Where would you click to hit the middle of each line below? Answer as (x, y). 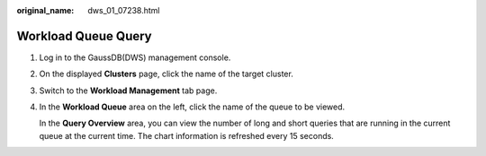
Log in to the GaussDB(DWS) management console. (135, 57)
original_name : (45, 10)
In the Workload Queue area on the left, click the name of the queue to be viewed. (192, 107)
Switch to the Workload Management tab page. (128, 91)
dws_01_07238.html (124, 10)
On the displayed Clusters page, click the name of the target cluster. (166, 74)
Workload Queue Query (84, 36)
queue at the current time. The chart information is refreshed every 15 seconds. (187, 135)
